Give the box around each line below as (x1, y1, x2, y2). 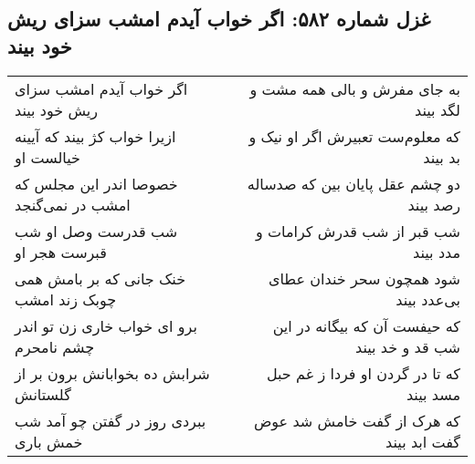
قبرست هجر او (15, 241, 107, 263)
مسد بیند (406, 383, 460, 405)
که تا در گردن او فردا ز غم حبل (266, 362, 460, 384)
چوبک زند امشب (15, 288, 117, 310)
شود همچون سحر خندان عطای (268, 267, 460, 289)
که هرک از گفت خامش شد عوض (253, 409, 460, 431)
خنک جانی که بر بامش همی (15, 267, 186, 289)
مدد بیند (413, 241, 460, 263)
